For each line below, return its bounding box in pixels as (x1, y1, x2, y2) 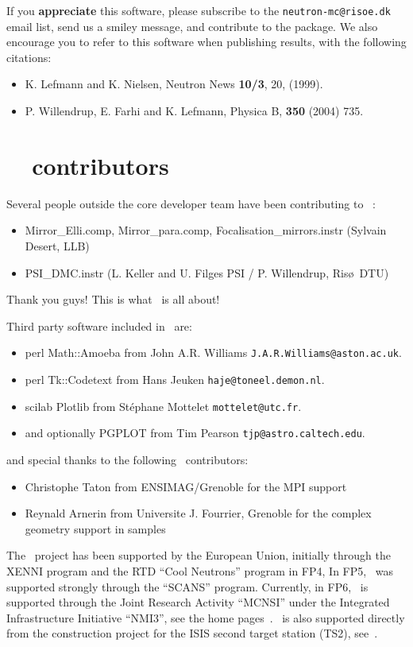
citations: (6, 48, 52, 65)
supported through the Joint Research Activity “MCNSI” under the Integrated (6, 594, 390, 610)
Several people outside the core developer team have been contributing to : (6, 195, 376, 211)
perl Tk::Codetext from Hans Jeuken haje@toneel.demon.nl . (25, 370, 325, 387)
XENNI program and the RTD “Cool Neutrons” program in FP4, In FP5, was (6, 562, 394, 579)
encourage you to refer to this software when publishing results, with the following (6, 33, 407, 50)
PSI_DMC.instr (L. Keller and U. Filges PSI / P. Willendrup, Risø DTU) (25, 264, 389, 281)
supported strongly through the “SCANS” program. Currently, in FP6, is (6, 578, 369, 595)
